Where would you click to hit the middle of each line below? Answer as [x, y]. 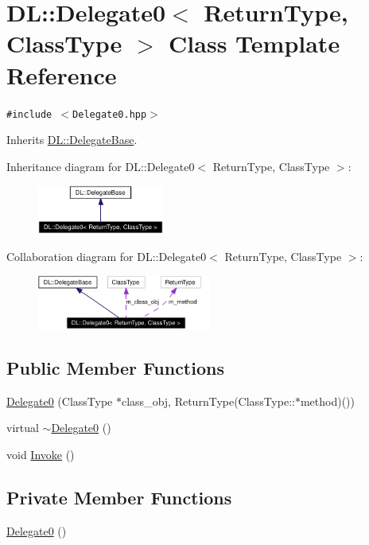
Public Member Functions [115, 367]
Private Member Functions [119, 497]
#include [29, 114]
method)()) [328, 401]
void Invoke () [41, 454]
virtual [23, 428]
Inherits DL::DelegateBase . [72, 140]
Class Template [254, 43]
